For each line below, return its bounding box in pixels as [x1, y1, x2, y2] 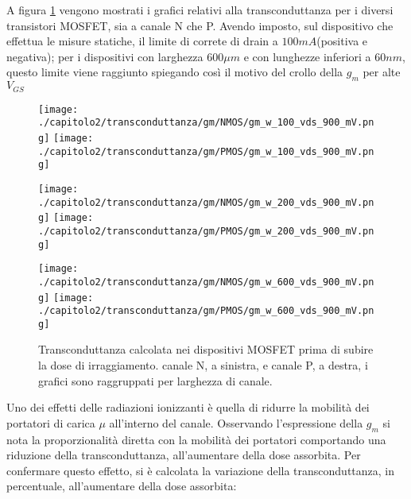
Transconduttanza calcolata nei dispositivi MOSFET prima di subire [38, 341, 374, 358]
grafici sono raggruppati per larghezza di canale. [38, 372, 273, 389]
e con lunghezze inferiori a [243, 48, 371, 64]
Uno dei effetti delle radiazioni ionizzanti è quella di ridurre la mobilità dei [6, 399, 370, 416]
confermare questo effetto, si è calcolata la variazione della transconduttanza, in [6, 462, 395, 478]
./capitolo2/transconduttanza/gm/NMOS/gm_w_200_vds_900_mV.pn [38, 196, 374, 208]
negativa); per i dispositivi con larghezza [6, 48, 204, 64]
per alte [363, 64, 401, 80]
